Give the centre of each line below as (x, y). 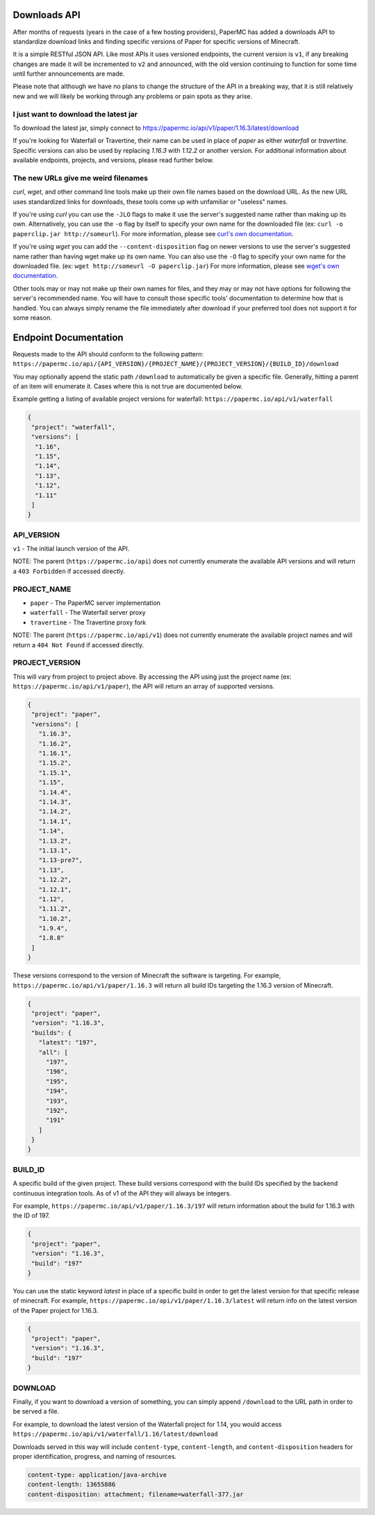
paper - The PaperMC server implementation (95, 603)
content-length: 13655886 (72, 1484)
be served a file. (36, 1411)
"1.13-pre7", (61, 860)
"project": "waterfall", (74, 427)
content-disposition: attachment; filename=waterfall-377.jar (135, 1494)
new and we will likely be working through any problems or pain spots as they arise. (133, 96)
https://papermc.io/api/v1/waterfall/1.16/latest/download (116, 1434)
